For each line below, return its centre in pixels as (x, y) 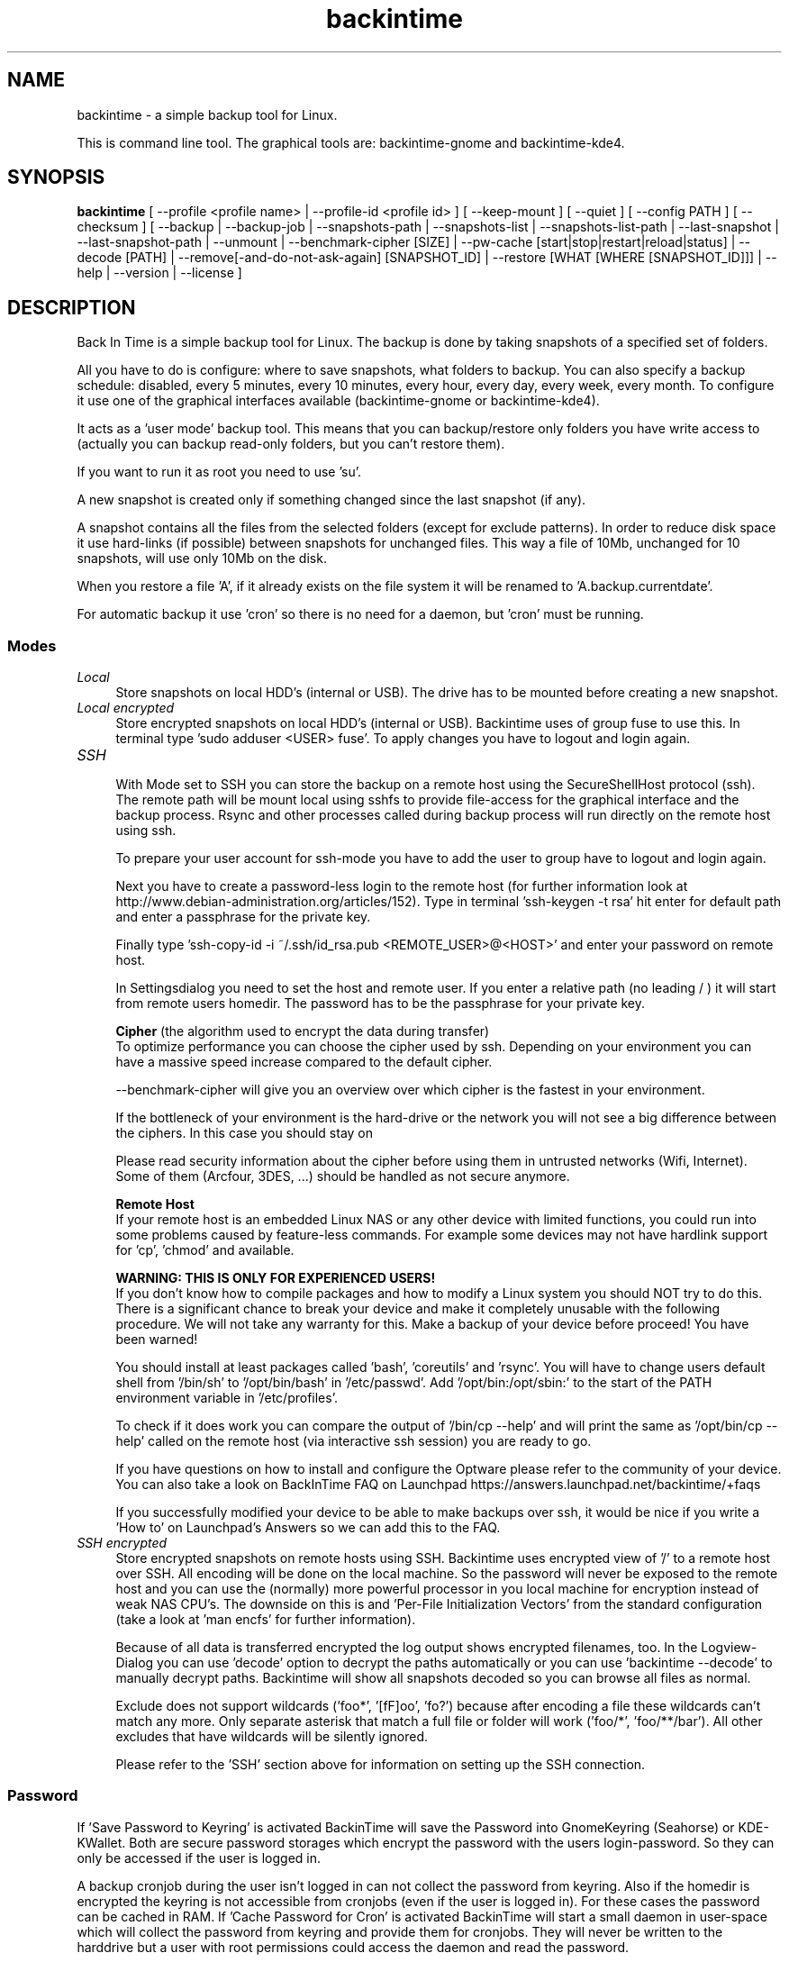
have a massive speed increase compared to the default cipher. (304, 1062)
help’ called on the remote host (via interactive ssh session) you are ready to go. (354, 1441)
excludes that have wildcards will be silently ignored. (272, 1737)
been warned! (157, 1340)
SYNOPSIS (56, 177)
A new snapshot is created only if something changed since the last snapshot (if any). (331, 500)
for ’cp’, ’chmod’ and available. (205, 1250)
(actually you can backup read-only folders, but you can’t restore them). (291, 444)
